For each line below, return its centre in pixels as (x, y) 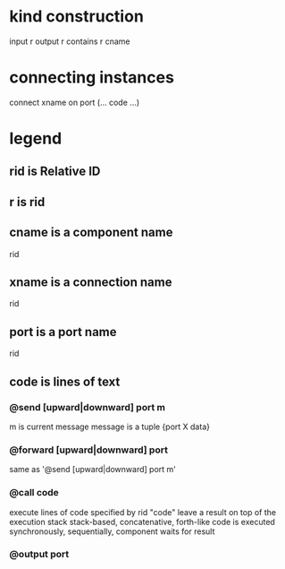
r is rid (27, 202)
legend (36, 138)
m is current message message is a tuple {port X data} (109, 427)
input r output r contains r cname (70, 41)
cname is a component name (91, 233)
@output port (39, 555)
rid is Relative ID (55, 172)
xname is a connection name (91, 283)
